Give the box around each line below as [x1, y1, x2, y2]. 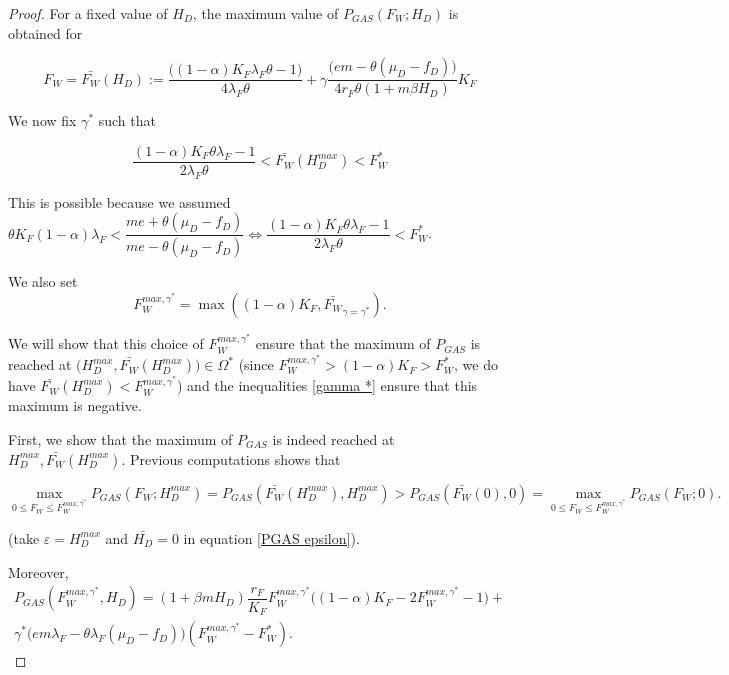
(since [238, 354, 274, 375]
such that [98, 110, 156, 131]
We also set [8, 271, 78, 292]
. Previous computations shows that [121, 448, 341, 469]
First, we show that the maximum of [8, 429, 233, 449]
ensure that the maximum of [255, 333, 431, 354]
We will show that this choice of [8, 333, 204, 354]
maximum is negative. [8, 395, 142, 416]
